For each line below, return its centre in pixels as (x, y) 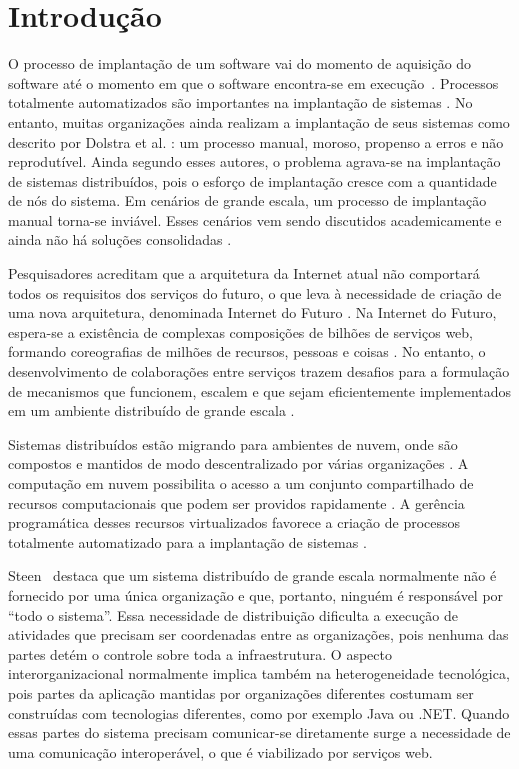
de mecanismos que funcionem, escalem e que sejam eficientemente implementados (260, 390)
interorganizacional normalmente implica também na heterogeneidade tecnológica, (259, 673)
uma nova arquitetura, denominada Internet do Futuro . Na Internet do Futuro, (252, 312)
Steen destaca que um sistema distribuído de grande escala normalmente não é (252, 575)
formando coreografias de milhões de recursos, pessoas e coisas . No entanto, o (247, 351)
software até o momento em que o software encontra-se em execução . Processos (253, 82)
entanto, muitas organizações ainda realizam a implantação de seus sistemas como (259, 121)
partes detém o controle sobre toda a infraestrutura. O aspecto (200, 653)
